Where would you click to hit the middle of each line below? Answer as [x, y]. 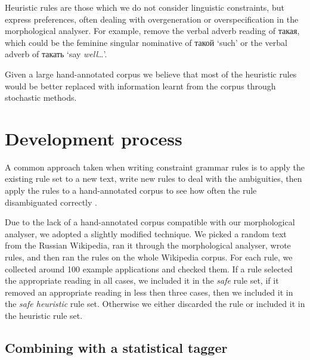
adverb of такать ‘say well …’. [56, 54]
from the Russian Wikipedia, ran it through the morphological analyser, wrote [148, 245]
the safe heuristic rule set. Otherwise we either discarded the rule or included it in [155, 304]
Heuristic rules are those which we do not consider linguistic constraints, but [145, 7]
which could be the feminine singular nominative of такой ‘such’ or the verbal [146, 42]
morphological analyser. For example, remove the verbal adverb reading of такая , [152, 31]
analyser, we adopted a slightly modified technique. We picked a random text [146, 233]
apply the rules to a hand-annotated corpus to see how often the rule [131, 190]
